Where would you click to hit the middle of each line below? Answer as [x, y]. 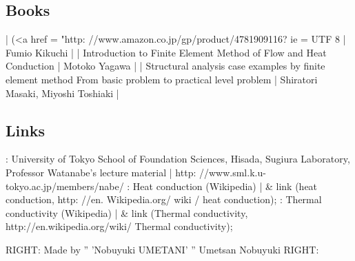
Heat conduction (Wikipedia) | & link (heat [225, 186]
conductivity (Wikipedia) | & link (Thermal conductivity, [127, 212]
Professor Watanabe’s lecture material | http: [101, 172]
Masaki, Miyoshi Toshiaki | [62, 93]
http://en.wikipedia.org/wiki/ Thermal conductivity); [119, 226]
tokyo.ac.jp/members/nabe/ [65, 186]
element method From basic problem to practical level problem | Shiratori [162, 79]
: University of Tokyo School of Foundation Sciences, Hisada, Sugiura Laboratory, [178, 159]
